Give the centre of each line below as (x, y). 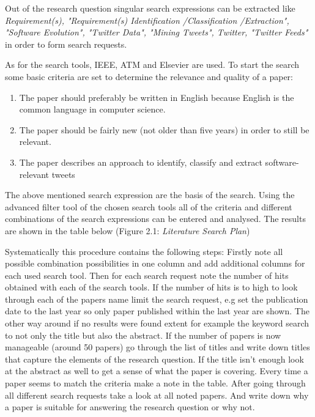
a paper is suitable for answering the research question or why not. (130, 407)
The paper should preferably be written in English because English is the (157, 97)
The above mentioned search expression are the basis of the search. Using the (150, 195)
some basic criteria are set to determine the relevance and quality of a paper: (149, 76)
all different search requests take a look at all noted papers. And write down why (157, 395)
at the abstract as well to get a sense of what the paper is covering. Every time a (157, 371)
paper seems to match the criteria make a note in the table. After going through (155, 383)
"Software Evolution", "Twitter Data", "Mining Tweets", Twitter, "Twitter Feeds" (157, 32)
